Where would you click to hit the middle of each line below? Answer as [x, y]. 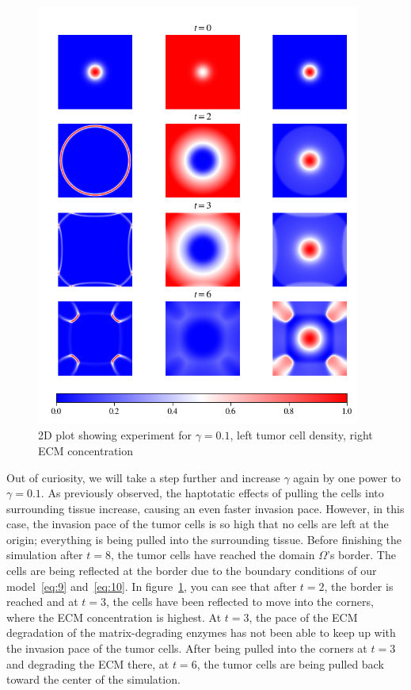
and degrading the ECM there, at [88, 663]
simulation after [45, 555]
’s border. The [362, 555]
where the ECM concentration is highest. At [114, 617]
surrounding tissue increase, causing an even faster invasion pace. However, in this [205, 508]
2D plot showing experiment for [115, 435]
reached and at [42, 602]
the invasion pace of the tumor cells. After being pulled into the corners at [187, 648]
